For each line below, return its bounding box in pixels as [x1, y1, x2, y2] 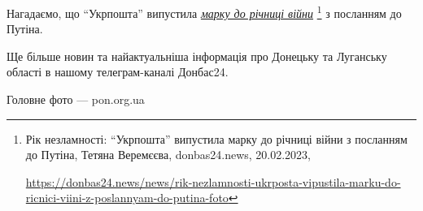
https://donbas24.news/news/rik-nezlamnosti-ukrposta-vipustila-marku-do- [25, 173, 401, 190]
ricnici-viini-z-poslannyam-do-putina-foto [25, 189, 229, 206]
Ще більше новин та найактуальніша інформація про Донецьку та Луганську [7, 47, 387, 64]
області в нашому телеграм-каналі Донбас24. [7, 63, 229, 80]
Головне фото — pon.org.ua [7, 91, 145, 108]
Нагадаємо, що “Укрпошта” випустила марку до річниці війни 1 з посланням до [7, 2, 402, 21]
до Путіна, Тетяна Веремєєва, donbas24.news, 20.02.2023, [25, 146, 311, 163]
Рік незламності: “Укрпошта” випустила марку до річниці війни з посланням [25, 130, 408, 147]
